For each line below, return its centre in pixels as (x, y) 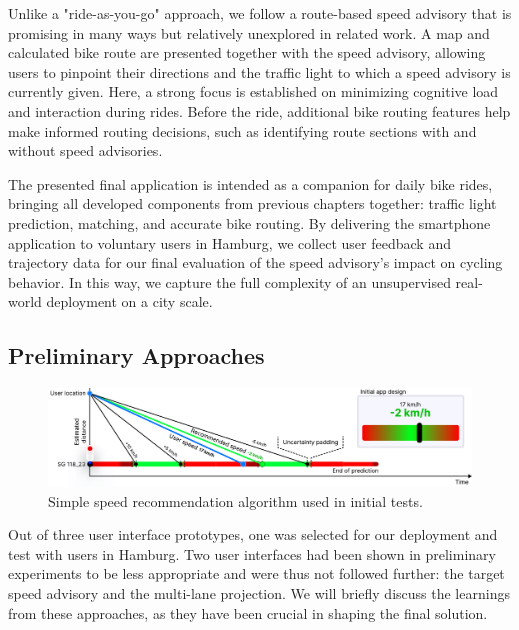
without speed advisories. (85, 150)
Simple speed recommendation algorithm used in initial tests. (235, 500)
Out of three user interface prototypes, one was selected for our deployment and (253, 534)
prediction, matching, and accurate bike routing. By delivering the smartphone (249, 222)
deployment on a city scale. (129, 301)
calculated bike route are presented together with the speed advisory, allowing (247, 52)
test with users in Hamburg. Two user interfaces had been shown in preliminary (252, 553)
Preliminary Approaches (136, 355)
